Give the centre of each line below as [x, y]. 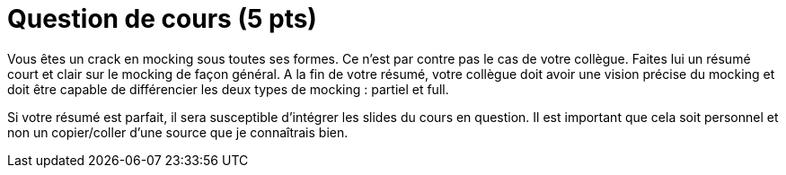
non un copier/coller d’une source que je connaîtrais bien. [178, 132]
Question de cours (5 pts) [162, 19]
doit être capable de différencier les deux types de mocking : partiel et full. [228, 89]
